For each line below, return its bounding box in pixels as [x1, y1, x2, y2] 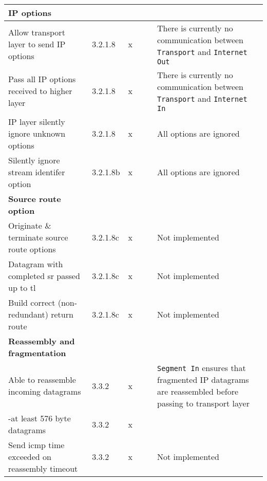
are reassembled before [157, 385, 239, 397]
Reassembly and [8, 335, 75, 347]
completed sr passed [8, 270, 80, 282]
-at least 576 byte [8, 412, 71, 424]
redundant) [8, 308, 48, 320]
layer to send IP [8, 38, 66, 50]
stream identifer [8, 166, 65, 178]
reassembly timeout [8, 462, 78, 474]
